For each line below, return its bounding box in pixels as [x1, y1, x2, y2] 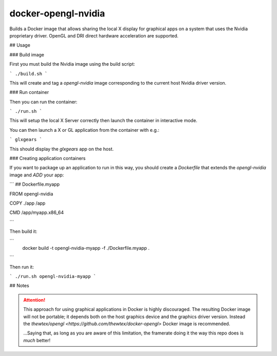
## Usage [9, 42, 31, 48]
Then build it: [9, 228, 37, 234]
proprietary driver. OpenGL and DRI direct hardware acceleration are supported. [9, 32, 179, 38]
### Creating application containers [9, 155, 86, 162]
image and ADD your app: [9, 172, 64, 178]
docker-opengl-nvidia [9, 8, 105, 19]
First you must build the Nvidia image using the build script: [9, 61, 135, 67]
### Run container [9, 89, 49, 95]
